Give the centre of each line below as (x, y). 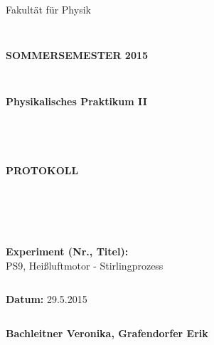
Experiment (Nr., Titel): (67, 251)
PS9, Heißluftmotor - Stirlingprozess (85, 265)
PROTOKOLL (42, 170)
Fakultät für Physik (48, 9)
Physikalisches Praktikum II (76, 101)
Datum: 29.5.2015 (47, 299)
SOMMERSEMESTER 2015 (77, 55)
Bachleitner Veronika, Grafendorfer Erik (107, 333)
